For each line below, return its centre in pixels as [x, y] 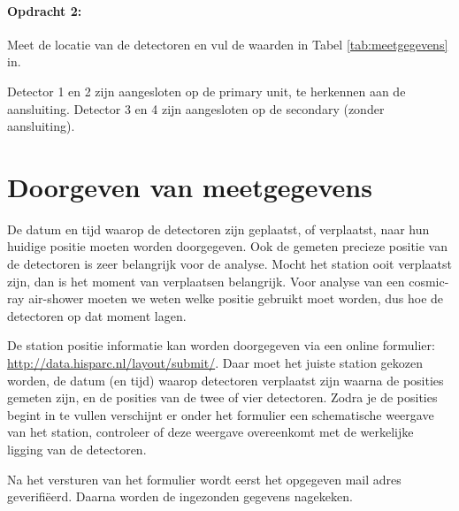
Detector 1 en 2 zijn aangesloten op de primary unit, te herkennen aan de [207, 91]
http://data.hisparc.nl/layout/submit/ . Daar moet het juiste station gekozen [215, 363]
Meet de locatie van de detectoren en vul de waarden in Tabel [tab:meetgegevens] [228, 44]
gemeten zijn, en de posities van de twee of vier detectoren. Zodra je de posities [222, 397]
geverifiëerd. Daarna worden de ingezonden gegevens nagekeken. [180, 496]
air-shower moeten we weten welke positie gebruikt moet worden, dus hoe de [236, 298]
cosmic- [429, 281]
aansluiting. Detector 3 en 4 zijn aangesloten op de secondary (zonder [196, 108]
